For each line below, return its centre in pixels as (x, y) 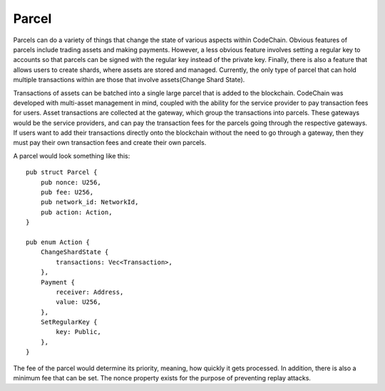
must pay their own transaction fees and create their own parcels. (110, 143)
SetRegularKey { (69, 322)
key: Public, (78, 332)
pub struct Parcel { (62, 172)
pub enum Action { (58, 242)
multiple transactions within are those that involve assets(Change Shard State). (129, 80)
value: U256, (78, 302)
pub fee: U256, (67, 192)
